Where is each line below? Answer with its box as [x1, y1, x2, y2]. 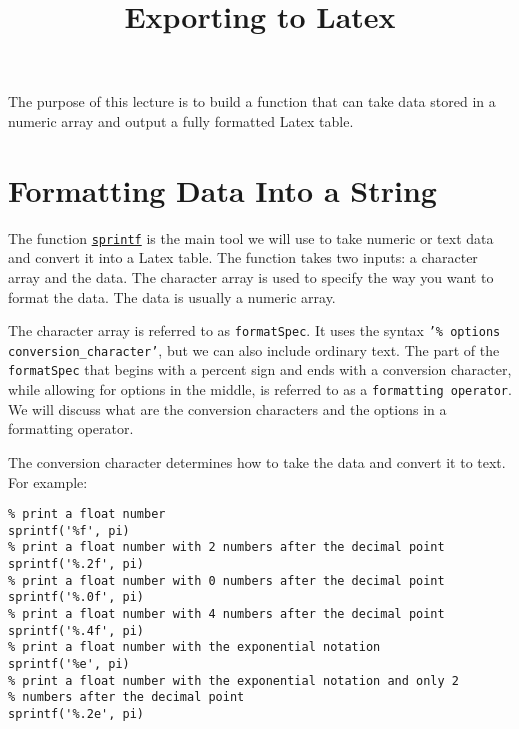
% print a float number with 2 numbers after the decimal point [8, 540, 445, 555]
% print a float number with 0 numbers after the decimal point [8, 573, 445, 588]
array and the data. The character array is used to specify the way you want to [8, 266, 494, 287]
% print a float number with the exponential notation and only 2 [8, 673, 460, 688]
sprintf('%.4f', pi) [8, 623, 145, 638]
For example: [8, 471, 88, 492]
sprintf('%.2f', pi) [8, 557, 145, 572]
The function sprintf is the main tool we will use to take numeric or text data [8, 227, 494, 248]
